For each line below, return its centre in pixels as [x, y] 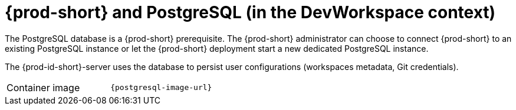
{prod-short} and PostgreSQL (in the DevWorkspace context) [250, 12]
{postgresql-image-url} [161, 88]
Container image [43, 87]
